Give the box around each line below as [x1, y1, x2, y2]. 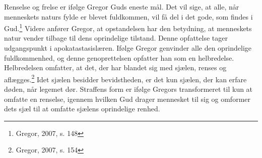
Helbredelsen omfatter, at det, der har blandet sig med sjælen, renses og [4, 62, 227, 73]
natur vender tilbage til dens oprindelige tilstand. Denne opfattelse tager [4, 33, 228, 43]
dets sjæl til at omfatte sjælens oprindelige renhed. [4, 103, 160, 114]
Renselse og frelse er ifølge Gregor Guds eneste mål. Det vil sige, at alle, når [4, 2, 239, 12]
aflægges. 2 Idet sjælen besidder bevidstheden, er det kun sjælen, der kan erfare [4, 72, 247, 84]
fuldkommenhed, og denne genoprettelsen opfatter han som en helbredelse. [4, 52, 234, 63]
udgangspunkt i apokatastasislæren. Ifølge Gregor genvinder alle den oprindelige [4, 43, 252, 53]
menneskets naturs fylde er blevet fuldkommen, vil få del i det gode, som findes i [4, 11, 253, 22]
